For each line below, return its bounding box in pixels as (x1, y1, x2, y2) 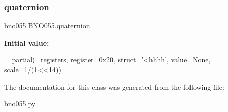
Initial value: (4, 37, 49, 48)
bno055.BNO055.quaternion (4, 20, 90, 31)
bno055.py (4, 98, 36, 109)
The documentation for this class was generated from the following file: (4, 81, 224, 92)
